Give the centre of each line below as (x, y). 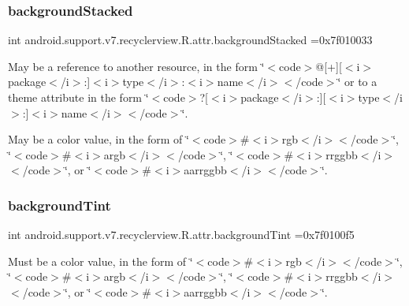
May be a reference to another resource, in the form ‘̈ (136, 66)
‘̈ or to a (357, 82)
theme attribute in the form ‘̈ (78, 97)
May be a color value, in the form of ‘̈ (99, 139)
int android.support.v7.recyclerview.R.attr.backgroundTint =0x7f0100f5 (181, 235)
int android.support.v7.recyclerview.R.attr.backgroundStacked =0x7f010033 (190, 40)
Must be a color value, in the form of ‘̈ (100, 261)
